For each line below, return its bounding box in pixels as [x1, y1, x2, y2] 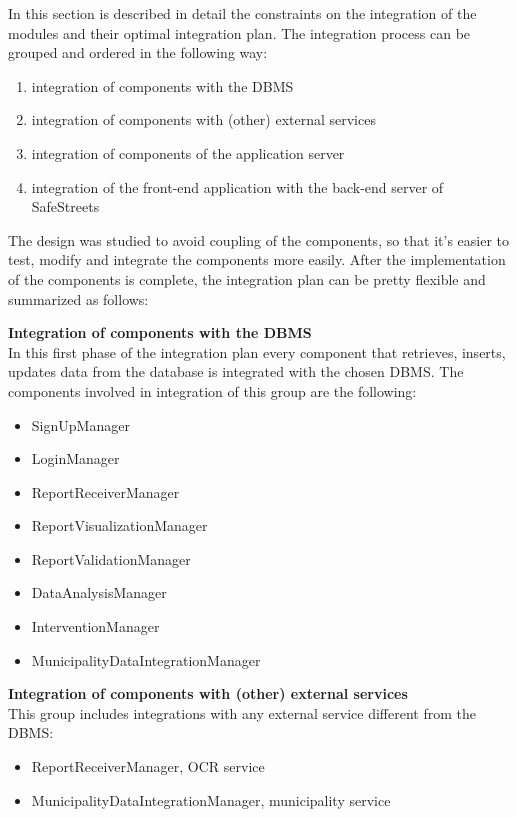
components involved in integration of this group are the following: [8, 380, 417, 401]
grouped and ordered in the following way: [8, 42, 268, 63]
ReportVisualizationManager [31, 515, 208, 536]
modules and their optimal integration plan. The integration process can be [8, 22, 471, 43]
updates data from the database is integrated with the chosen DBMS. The [8, 361, 464, 382]
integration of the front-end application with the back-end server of [31, 176, 444, 197]
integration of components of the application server [31, 142, 345, 163]
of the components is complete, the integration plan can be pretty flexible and [8, 268, 486, 289]
